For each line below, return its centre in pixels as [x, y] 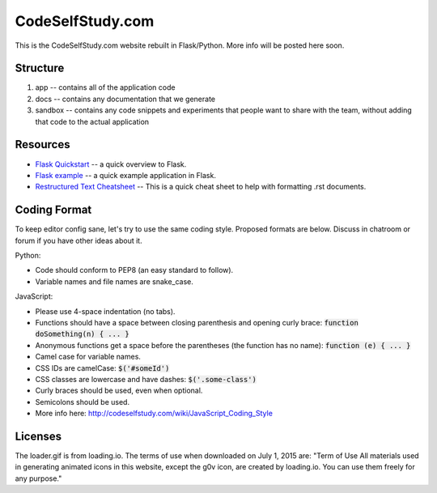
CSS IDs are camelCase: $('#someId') [102, 368]
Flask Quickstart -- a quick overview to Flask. [111, 164]
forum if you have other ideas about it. [78, 240]
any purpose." [38, 478]
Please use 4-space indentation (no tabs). [105, 311]
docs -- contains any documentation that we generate [125, 99]
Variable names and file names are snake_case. [115, 281]
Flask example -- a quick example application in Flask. [125, 175]
